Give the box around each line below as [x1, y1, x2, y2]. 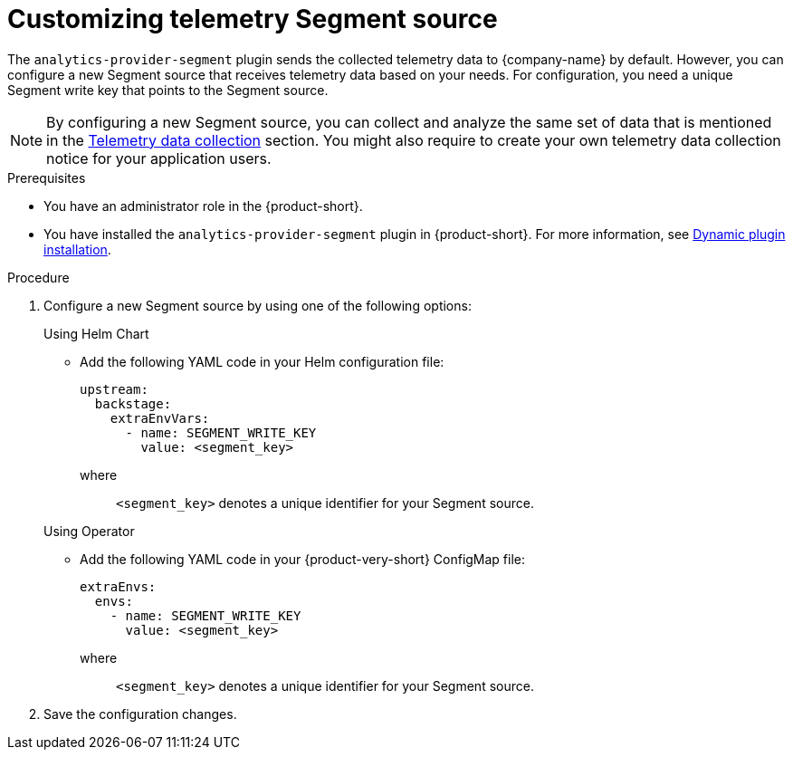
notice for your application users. [46, 149, 272, 168]
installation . [43, 241, 111, 257]
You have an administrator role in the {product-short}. [43, 197, 363, 214]
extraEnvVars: [110, 410, 210, 426]
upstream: [80, 381, 148, 397]
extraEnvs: [80, 579, 157, 594]
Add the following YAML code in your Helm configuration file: [80, 353, 444, 369]
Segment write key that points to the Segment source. [7, 81, 329, 98]
